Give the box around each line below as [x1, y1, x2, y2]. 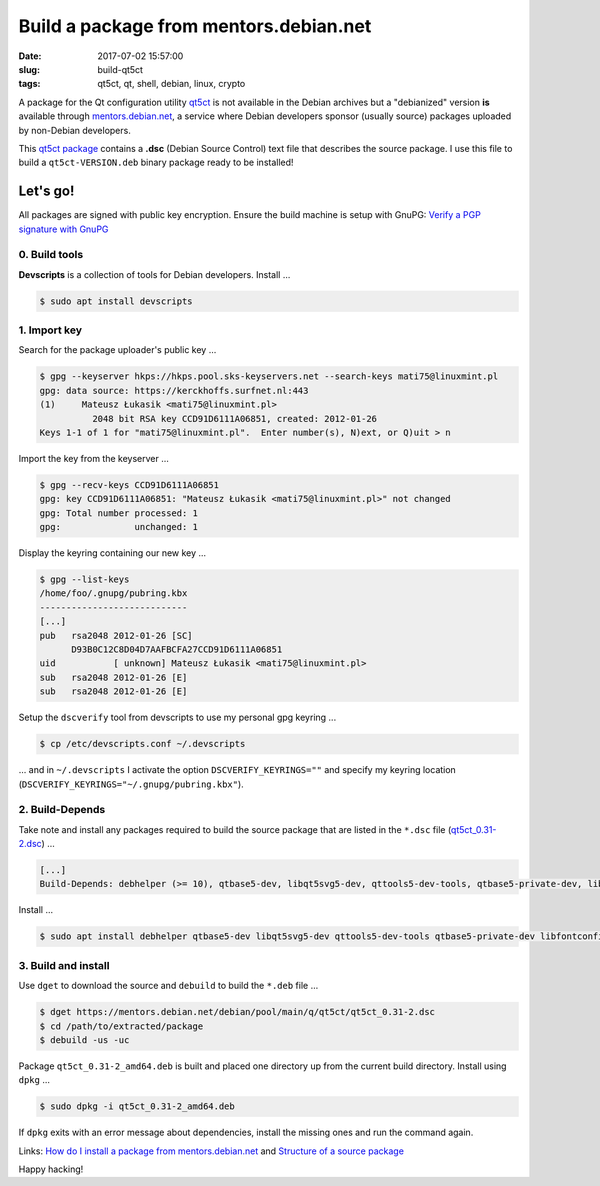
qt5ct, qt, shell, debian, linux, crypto [97, 78, 246, 90]
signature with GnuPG [18, 223, 109, 235]
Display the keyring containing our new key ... [18, 547, 207, 559]
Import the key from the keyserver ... [18, 452, 170, 464]
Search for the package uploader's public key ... [18, 344, 217, 356]
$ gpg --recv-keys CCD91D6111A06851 [39, 479, 220, 490]
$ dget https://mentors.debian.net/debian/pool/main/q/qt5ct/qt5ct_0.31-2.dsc [39, 1006, 435, 1018]
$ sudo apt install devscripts [39, 295, 194, 307]
